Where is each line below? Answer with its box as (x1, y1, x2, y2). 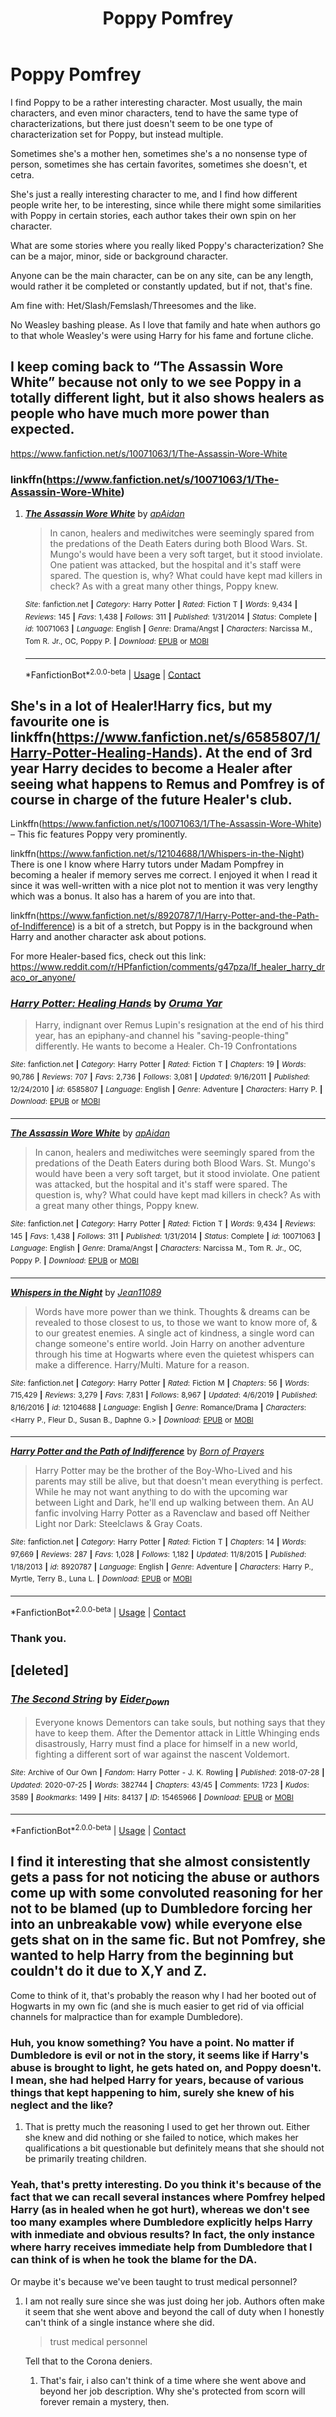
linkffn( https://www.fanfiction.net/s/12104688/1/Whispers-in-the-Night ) (10, 848, 305, 860)
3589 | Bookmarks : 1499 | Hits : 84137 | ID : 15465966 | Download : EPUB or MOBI (10, 1792, 294, 1802)
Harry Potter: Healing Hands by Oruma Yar (10, 997, 223, 1011)
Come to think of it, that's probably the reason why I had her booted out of (10, 1989, 317, 2001)
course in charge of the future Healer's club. (10, 791, 293, 808)
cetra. (10, 168, 35, 181)
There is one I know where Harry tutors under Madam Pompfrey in (10, 858, 284, 871)
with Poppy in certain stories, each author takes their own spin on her (10, 209, 297, 221)
